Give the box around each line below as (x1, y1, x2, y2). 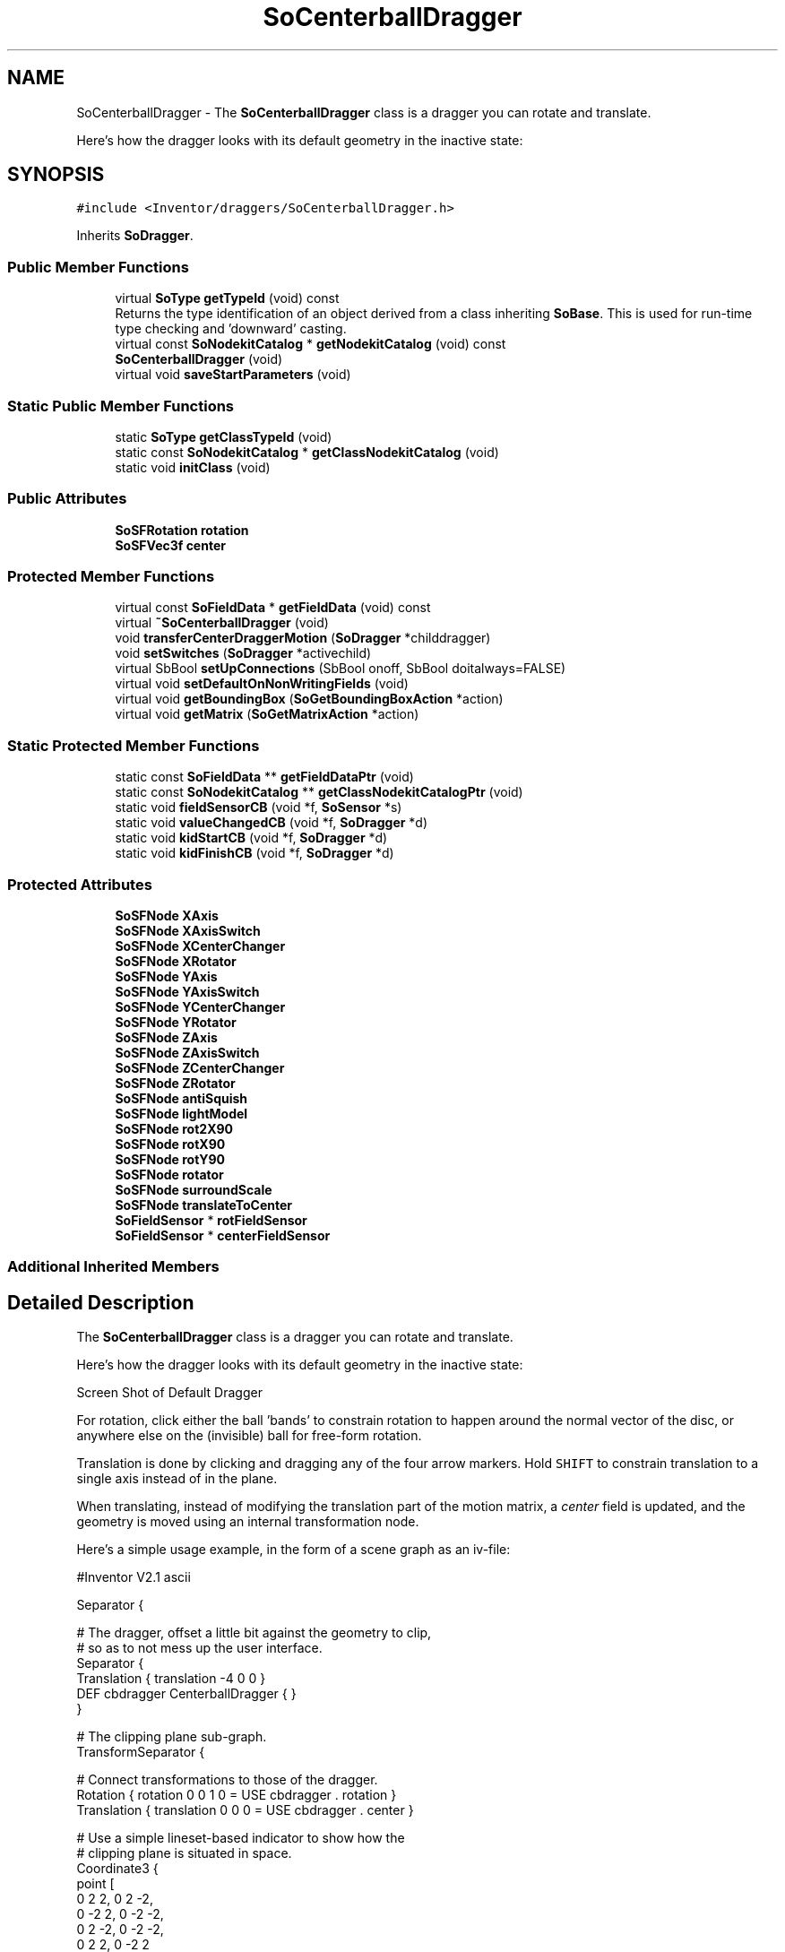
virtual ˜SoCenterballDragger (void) (115, 615, 329, 631)
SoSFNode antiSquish (115, 1090, 248, 1106)
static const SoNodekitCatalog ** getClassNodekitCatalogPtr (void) (115, 784, 523, 800)
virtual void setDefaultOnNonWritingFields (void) (115, 676, 409, 692)
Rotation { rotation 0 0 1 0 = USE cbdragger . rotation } (76, 1787, 397, 1803)
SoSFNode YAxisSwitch (115, 983, 260, 999)
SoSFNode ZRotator (115, 1075, 236, 1091)
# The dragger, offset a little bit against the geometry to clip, (76, 1625, 432, 1641)
